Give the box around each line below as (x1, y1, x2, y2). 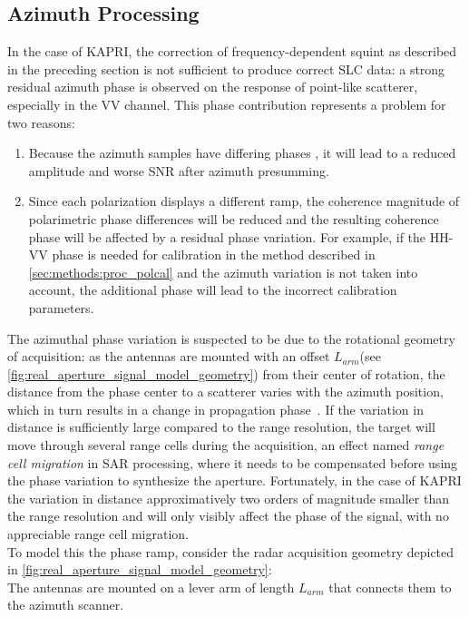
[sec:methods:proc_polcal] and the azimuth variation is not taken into (28, 262, 418, 281)
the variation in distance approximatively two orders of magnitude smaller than (7, 488, 449, 507)
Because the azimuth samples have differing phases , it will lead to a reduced (28, 143, 456, 162)
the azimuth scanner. (7, 595, 124, 614)
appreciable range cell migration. (7, 524, 190, 544)
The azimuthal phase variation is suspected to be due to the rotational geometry (7, 328, 455, 348)
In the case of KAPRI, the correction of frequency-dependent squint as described (7, 42, 457, 61)
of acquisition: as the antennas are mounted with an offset (7, 347, 330, 366)
